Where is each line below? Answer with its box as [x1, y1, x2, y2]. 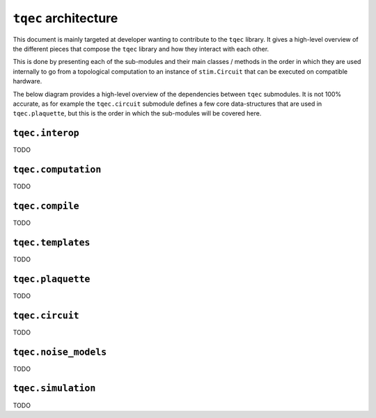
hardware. [13, 77, 42, 86]
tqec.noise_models [13, 346, 107, 357]
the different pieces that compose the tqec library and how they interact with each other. [13, 45, 269, 53]
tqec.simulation [13, 383, 96, 394]
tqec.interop [13, 127, 79, 139]
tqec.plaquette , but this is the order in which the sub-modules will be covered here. [13, 109, 262, 118]
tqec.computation [13, 164, 102, 175]
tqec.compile [13, 200, 79, 211]
